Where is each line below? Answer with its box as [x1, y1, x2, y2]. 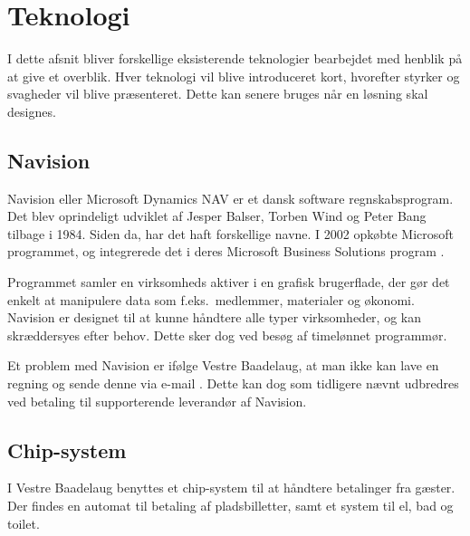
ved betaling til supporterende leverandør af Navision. [7, 391, 307, 410]
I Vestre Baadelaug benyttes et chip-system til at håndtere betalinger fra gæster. [7, 478, 456, 497]
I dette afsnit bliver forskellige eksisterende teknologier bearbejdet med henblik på [7, 49, 463, 68]
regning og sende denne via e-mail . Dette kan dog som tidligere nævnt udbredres [7, 374, 459, 393]
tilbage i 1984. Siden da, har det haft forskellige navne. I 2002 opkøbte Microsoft [7, 224, 455, 243]
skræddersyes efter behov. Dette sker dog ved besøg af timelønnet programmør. [7, 325, 447, 344]
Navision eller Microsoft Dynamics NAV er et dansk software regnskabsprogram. [7, 188, 454, 207]
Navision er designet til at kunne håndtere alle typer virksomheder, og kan [7, 308, 422, 327]
